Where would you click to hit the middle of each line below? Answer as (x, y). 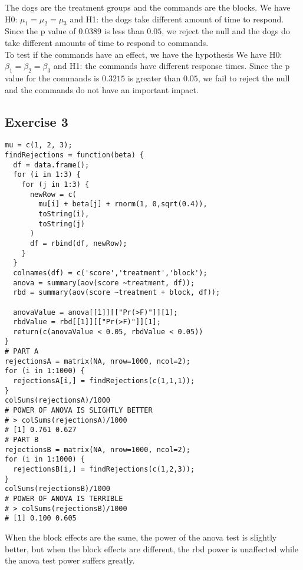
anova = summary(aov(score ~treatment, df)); (104, 283)
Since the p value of (40, 31)
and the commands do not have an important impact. (102, 89)
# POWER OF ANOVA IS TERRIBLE (64, 498)
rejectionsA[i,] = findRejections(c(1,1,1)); (104, 381)
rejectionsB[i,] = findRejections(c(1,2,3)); (104, 469)
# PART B (22, 440)
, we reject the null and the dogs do (226, 31)
